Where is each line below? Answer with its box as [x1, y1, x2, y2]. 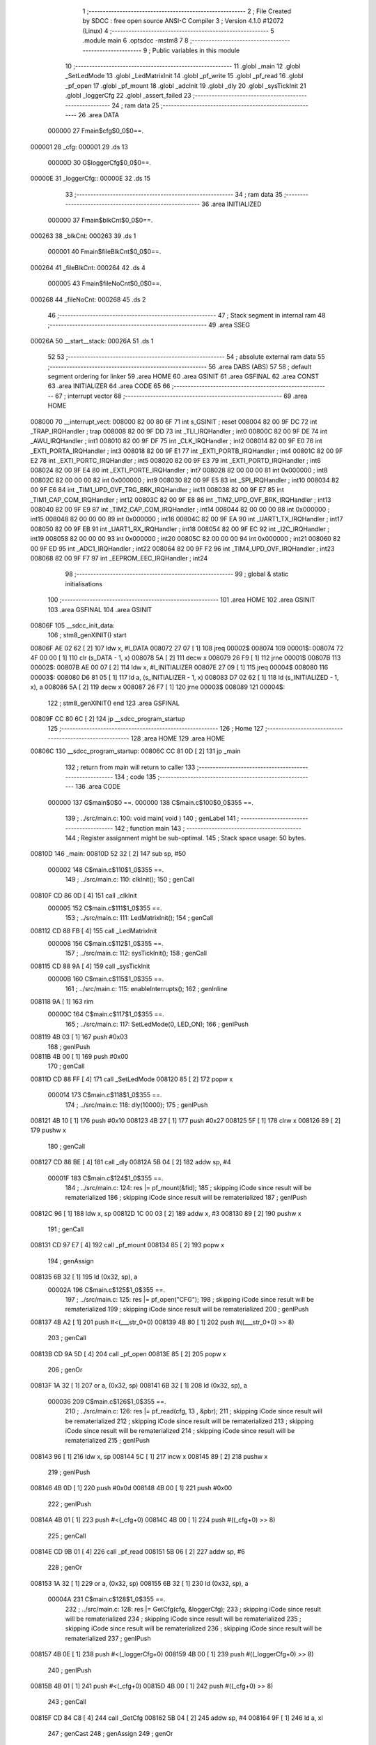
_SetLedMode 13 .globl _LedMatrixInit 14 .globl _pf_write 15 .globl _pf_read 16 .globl [65, 72, 304, 80]
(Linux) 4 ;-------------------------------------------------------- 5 [82, 27, 274, 35]
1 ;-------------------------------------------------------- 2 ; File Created [82, 7, 292, 15]
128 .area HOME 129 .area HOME [130, 734, 226, 743]
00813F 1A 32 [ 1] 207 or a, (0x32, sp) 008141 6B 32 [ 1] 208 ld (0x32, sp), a [30, 1381, 247, 1390]
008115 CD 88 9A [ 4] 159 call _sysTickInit [30, 962, 150, 970]
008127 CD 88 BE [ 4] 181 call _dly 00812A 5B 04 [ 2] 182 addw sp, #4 [30, 1158, 231, 1166]
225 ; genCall [47, 1531, 86, 1540]
